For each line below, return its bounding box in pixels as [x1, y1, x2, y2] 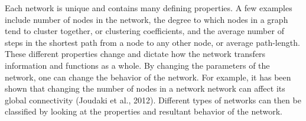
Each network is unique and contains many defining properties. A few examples [5, 2, 292, 14]
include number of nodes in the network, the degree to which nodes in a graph [5, 13, 288, 25]
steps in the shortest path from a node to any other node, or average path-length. [5, 36, 300, 48]
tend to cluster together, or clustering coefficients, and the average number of [5, 25, 284, 37]
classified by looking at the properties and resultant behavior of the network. [5, 105, 282, 117]
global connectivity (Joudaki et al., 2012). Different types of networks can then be [5, 93, 301, 106]
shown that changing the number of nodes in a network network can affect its [5, 82, 285, 95]
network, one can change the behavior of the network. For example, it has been [5, 70, 291, 83]
